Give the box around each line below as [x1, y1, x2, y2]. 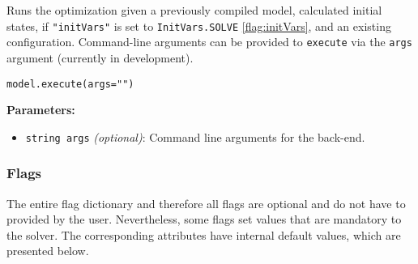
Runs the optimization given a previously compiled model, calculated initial [6, 2, 382, 18]
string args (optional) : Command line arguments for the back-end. [25, 128, 365, 145]
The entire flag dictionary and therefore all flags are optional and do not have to [6, 194, 406, 211]
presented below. [6, 242, 89, 259]
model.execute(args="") [6, 78, 134, 90]
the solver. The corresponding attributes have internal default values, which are [6, 226, 401, 243]
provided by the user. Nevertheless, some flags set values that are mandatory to [6, 211, 402, 228]
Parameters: [6, 101, 75, 118]
